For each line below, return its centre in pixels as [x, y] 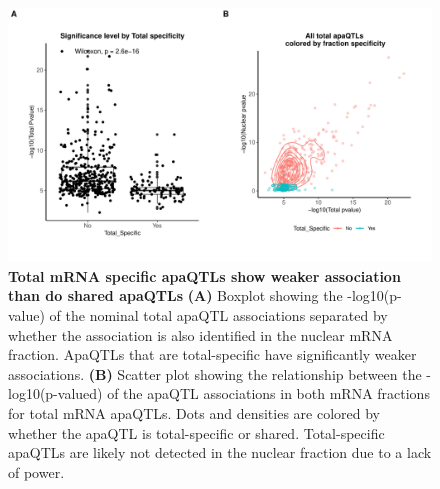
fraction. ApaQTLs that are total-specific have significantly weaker [212, 354]
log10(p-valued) [55, 393]
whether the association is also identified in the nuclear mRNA [200, 334]
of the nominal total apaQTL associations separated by [218, 315]
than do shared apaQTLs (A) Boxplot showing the [175, 295]
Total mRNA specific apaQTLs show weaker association [204, 275]
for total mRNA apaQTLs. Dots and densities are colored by [194, 412]
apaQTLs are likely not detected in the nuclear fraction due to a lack [220, 452]
